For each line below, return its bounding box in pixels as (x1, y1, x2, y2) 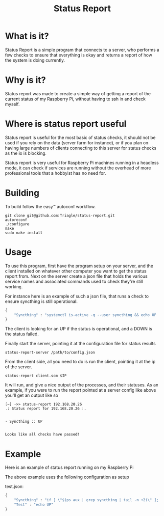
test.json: (5, 484, 24, 489)
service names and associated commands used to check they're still (5, 278, 143, 284)
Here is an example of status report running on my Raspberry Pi (5, 464, 134, 470)
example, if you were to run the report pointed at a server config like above (5, 387, 156, 393)
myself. (5, 101, 20, 107)
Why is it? (5, 75, 46, 86)
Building (5, 188, 40, 198)
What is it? (5, 30, 49, 42)
